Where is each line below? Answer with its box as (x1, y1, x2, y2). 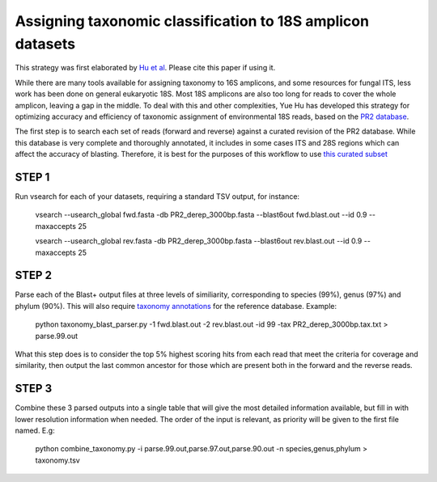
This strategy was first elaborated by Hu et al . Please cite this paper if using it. (15, 63, 276, 73)
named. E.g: (15, 425, 56, 436)
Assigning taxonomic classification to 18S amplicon (15, 12, 370, 30)
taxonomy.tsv (35, 455, 80, 465)
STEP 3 (15, 382, 53, 395)
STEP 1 (15, 170, 50, 184)
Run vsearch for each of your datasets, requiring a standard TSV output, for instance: (15, 191, 299, 201)
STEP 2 (15, 268, 53, 282)
